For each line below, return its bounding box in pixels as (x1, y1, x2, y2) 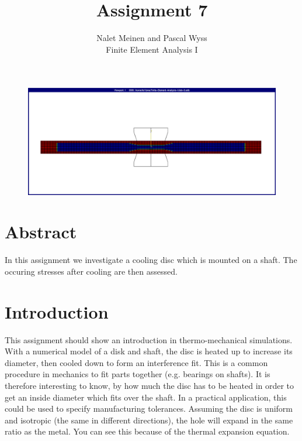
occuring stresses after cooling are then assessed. (5, 265, 178, 277)
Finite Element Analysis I (106, 43, 198, 55)
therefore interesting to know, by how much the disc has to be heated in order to (5, 379, 294, 391)
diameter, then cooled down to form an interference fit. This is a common (5, 356, 268, 368)
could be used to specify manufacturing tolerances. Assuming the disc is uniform (5, 402, 293, 415)
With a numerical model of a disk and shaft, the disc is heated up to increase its (5, 345, 293, 357)
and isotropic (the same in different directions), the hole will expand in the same (5, 413, 293, 426)
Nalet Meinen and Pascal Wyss (96, 32, 207, 44)
